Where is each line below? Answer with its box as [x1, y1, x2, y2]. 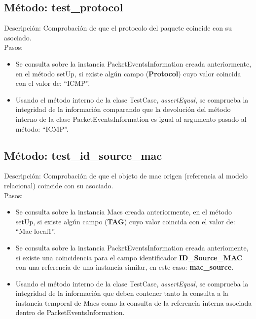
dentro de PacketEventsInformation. [15, 307, 125, 318]
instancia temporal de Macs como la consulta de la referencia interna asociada [15, 297, 252, 308]
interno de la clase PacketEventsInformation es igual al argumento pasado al [15, 113, 247, 124]
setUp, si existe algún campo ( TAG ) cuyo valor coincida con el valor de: [15, 216, 235, 226]
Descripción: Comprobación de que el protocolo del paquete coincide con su [4, 23, 232, 33]
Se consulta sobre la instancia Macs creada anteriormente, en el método [15, 207, 232, 217]
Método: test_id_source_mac [4, 147, 162, 163]
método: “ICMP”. [15, 123, 69, 134]
